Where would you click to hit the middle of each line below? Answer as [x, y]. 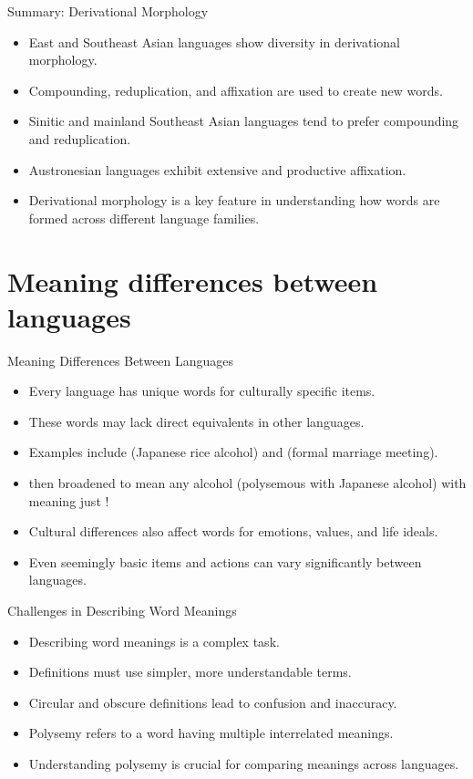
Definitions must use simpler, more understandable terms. [190, 672]
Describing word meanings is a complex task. [154, 641]
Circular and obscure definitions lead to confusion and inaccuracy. [213, 702]
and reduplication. [80, 138]
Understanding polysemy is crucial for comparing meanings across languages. [244, 763]
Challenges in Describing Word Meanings [122, 610]
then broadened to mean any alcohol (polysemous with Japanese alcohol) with [247, 483]
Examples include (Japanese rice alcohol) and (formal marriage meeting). [233, 452]
